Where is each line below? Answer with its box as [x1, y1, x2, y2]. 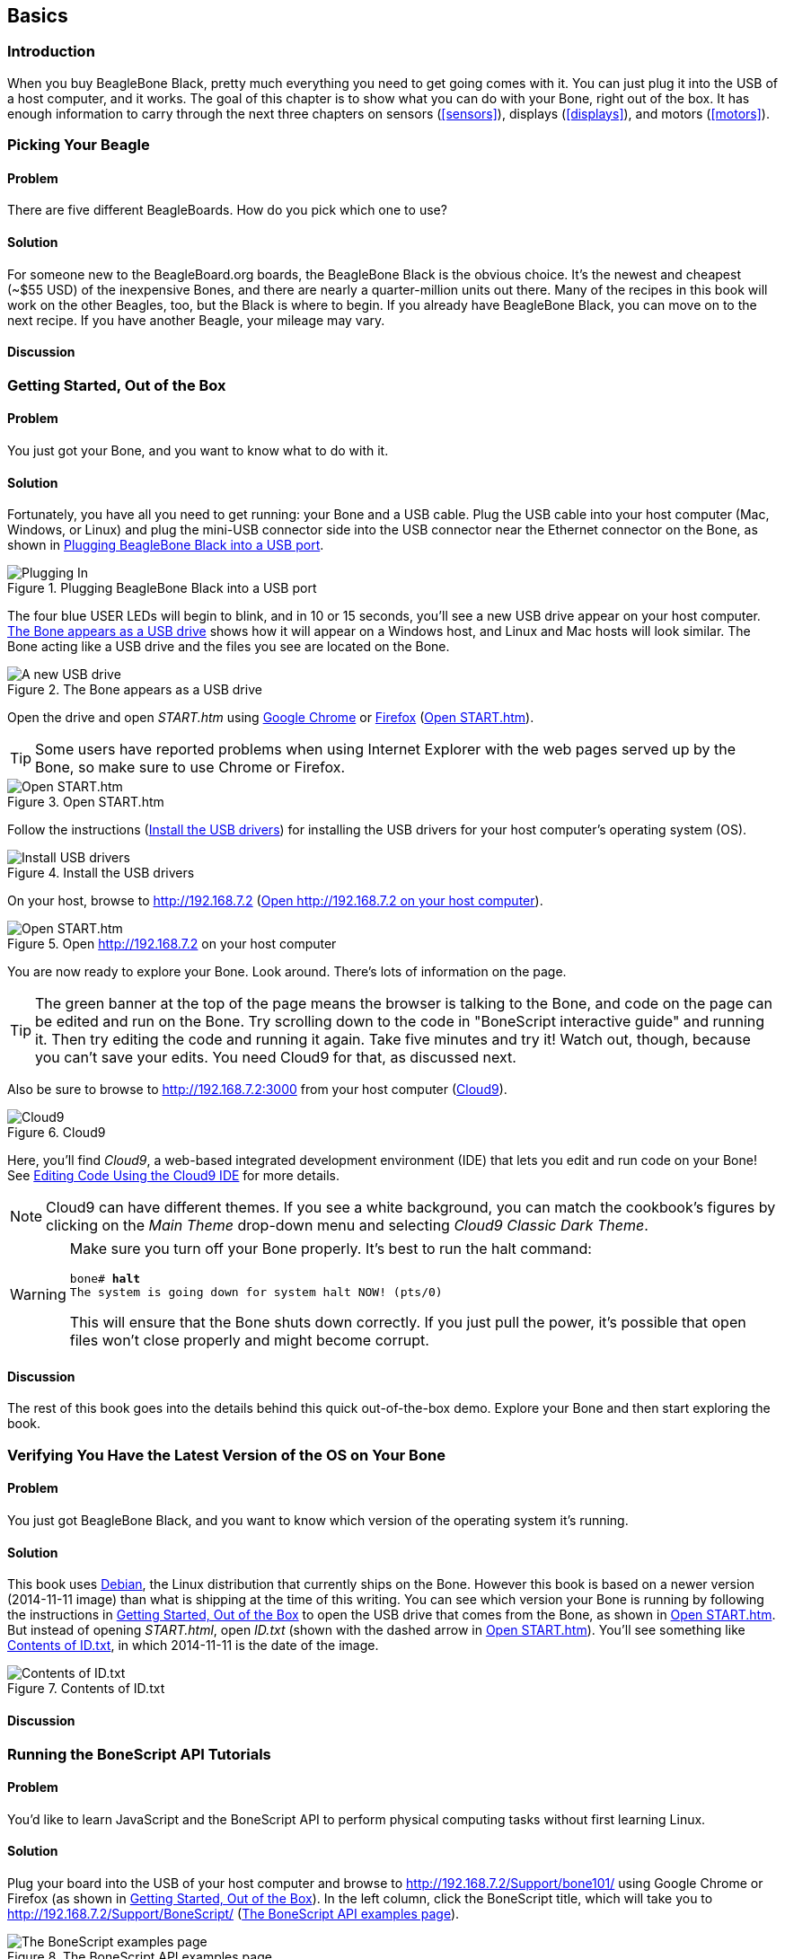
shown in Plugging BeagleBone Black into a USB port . [7, 537, 324, 553]
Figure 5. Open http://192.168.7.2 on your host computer [7, 936, 337, 952]
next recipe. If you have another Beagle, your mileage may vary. [7, 312, 385, 328]
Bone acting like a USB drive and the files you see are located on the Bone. [7, 639, 450, 655]
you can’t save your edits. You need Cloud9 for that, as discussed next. [35, 1048, 516, 1067]
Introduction [7, 42, 95, 61]
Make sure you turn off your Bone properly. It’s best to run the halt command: [69, 1240, 592, 1258]
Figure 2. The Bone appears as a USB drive [7, 682, 262, 698]
